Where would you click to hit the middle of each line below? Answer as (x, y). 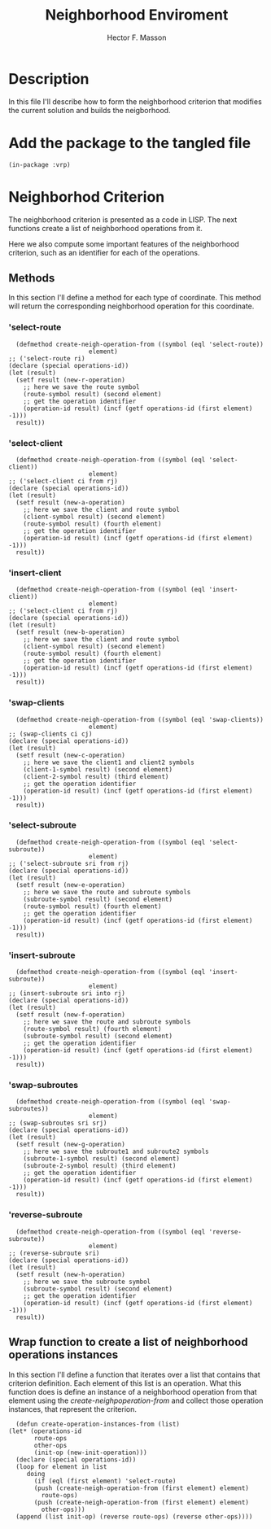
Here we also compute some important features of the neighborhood (124, 244)
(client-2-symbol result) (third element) (96, 776)
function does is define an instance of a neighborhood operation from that (133, 1391)
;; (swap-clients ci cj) (50, 734)
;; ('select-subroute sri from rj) (69, 863)
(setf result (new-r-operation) (71, 380)
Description (49, 79)
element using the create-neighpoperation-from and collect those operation (136, 1400)
